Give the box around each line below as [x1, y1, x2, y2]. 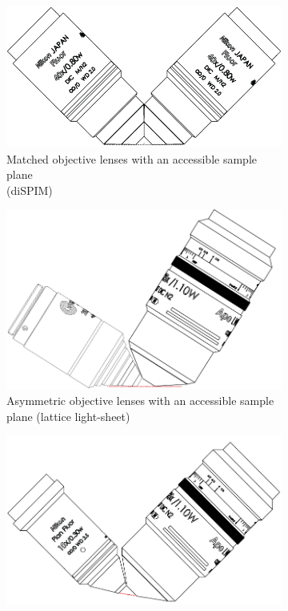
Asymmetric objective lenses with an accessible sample [6, 392, 274, 409]
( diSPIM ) [6, 181, 53, 198]
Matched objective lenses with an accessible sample [6, 150, 258, 167]
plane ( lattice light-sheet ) [6, 407, 130, 424]
